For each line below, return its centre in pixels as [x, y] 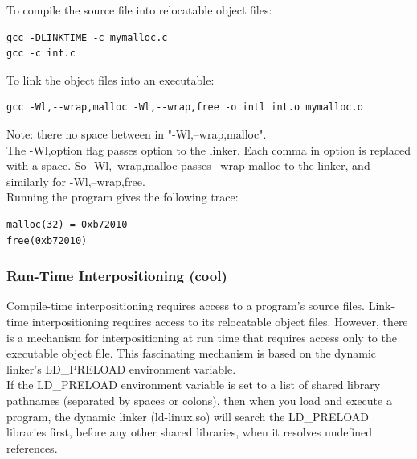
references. [32, 447]
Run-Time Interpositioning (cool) [117, 276]
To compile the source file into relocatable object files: [139, 10]
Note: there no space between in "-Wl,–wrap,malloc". [137, 133]
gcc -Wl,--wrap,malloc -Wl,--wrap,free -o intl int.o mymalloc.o [185, 108]
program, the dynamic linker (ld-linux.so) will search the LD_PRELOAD [188, 416]
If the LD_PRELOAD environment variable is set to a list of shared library [194, 385]
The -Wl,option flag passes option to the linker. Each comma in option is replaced [209, 149]
